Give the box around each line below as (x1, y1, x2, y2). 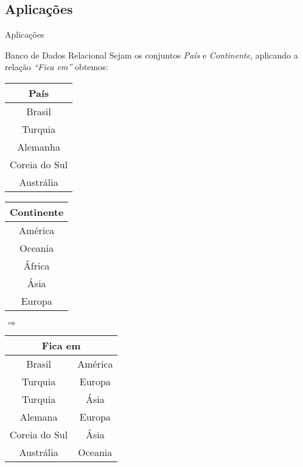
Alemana (19, 409, 58, 424)
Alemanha (17, 139, 60, 154)
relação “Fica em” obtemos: (5, 60, 108, 73)
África (23, 258, 50, 273)
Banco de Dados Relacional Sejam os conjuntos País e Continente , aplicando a (5, 48, 298, 61)
